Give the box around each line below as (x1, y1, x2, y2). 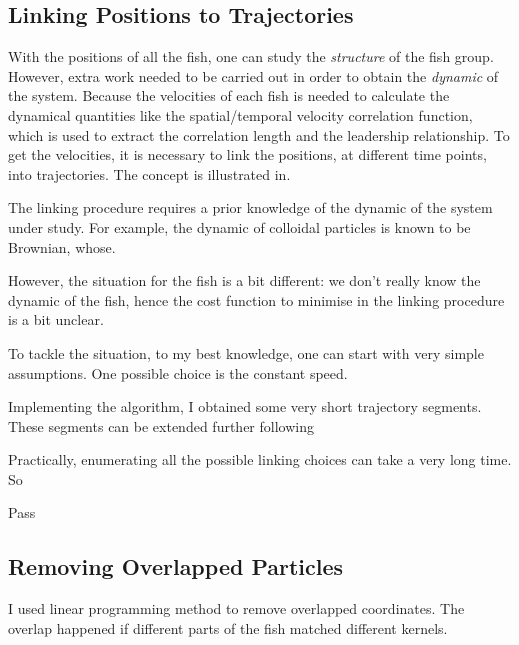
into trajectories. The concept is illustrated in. (8, 163, 291, 184)
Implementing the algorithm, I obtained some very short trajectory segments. (8, 396, 482, 417)
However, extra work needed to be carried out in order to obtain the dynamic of (8, 65, 499, 86)
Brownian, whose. (8, 236, 116, 257)
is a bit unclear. (8, 309, 104, 330)
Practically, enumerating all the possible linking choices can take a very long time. (8, 449, 512, 470)
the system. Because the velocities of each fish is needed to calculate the (8, 85, 450, 106)
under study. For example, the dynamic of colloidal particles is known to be (8, 216, 471, 237)
